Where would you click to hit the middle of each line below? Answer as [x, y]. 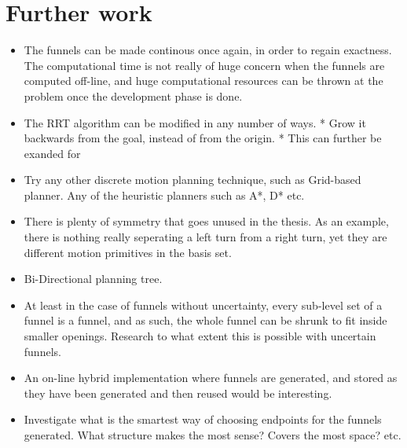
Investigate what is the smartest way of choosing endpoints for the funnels [203, 419]
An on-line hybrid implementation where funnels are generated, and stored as [211, 378]
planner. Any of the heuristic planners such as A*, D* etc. [164, 195]
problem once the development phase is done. [133, 95]
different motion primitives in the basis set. [128, 252]
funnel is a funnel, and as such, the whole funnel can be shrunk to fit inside [205, 320]
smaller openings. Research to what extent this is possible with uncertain [200, 336]
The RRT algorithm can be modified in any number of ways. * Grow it [195, 122]
